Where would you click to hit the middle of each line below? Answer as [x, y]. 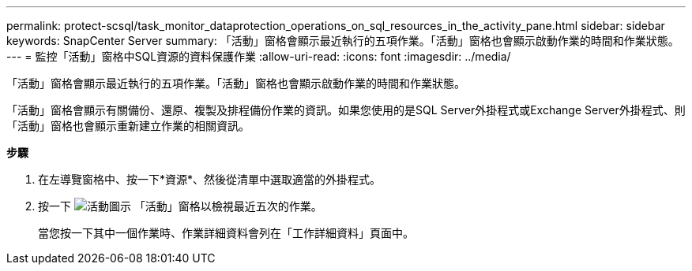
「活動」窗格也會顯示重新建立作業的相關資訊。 [128, 126]
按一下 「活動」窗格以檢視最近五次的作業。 [180, 206]
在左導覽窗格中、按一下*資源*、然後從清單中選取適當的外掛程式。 [210, 179]
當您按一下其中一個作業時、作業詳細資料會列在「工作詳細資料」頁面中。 [226, 233]
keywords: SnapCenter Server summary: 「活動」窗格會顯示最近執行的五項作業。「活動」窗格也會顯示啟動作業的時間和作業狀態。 [343, 41]
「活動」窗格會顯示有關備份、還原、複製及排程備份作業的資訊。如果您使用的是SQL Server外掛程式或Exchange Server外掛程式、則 [346, 110]
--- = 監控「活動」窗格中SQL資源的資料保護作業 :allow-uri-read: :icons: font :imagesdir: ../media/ [259, 56]
